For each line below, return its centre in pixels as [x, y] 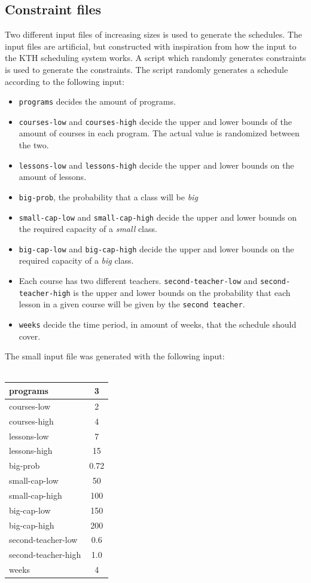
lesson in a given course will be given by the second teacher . [132, 304]
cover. [30, 336]
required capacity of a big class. [76, 260]
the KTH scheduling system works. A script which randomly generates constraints [155, 58]
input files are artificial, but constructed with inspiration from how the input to [151, 46]
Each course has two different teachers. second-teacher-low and [138, 281]
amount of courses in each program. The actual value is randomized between [159, 133]
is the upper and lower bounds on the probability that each [182, 292]
